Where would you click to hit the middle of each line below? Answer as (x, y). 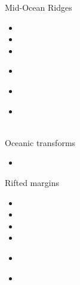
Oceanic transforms (40, 142)
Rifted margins (32, 182)
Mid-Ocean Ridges (39, 7)
